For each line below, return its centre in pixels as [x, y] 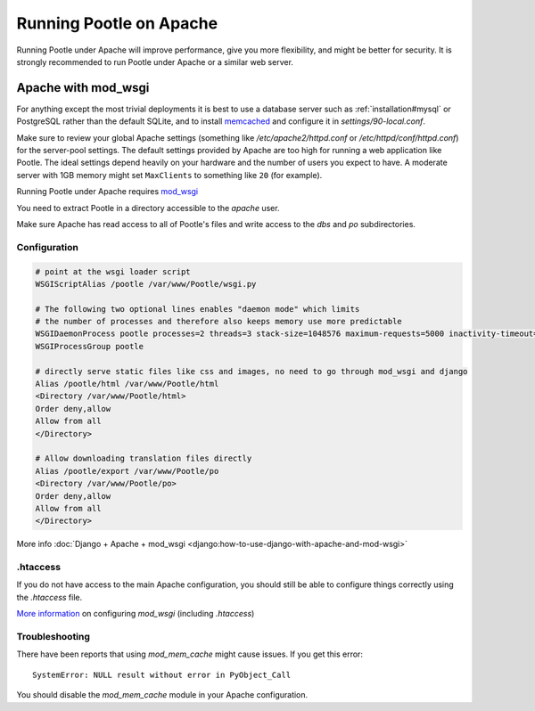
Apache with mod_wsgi [83, 88]
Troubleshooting [53, 637]
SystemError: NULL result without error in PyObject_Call [162, 674]
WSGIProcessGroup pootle [90, 346]
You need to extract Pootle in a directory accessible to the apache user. [148, 208]
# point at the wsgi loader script [113, 271]
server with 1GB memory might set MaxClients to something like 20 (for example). [169, 175]
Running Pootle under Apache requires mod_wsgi [107, 192]
